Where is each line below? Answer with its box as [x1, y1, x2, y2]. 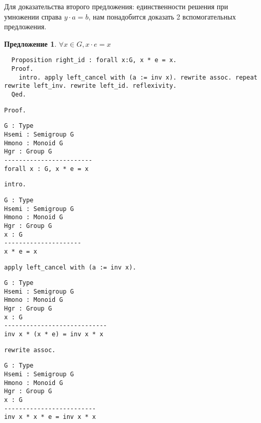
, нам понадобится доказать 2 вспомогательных [88, 11, 236, 22]
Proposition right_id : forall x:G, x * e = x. [11, 56, 177, 64]
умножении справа [4, 11, 62, 22]
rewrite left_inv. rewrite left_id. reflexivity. [4, 82, 177, 90]
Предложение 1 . [4, 38, 57, 49]
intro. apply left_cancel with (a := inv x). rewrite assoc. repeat [18, 73, 257, 81]
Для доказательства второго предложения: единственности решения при [4, 1, 228, 11]
